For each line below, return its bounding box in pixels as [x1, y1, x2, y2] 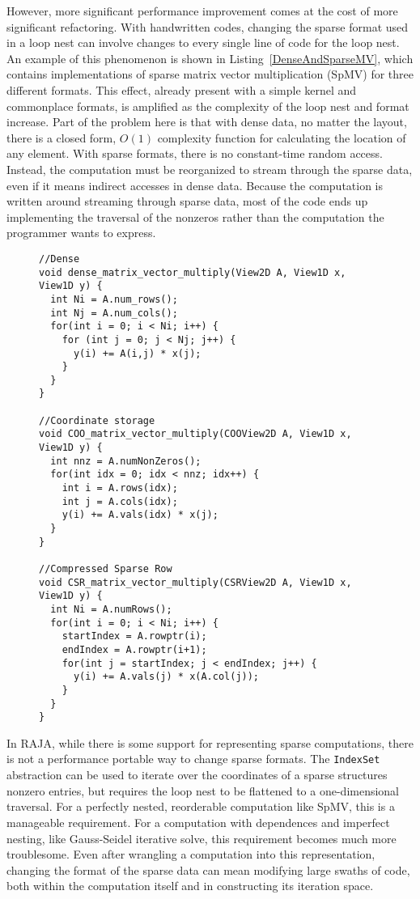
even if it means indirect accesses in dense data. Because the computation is [6, 176, 384, 193]
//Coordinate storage [39, 414, 155, 426]
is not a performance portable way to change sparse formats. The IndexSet [6, 750, 380, 767]
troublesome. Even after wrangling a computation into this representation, [6, 846, 375, 863]
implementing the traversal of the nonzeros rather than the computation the [6, 208, 384, 225]
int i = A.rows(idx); [62, 482, 178, 494]
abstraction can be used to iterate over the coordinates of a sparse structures [6, 766, 388, 783]
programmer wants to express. [6, 224, 156, 241]
